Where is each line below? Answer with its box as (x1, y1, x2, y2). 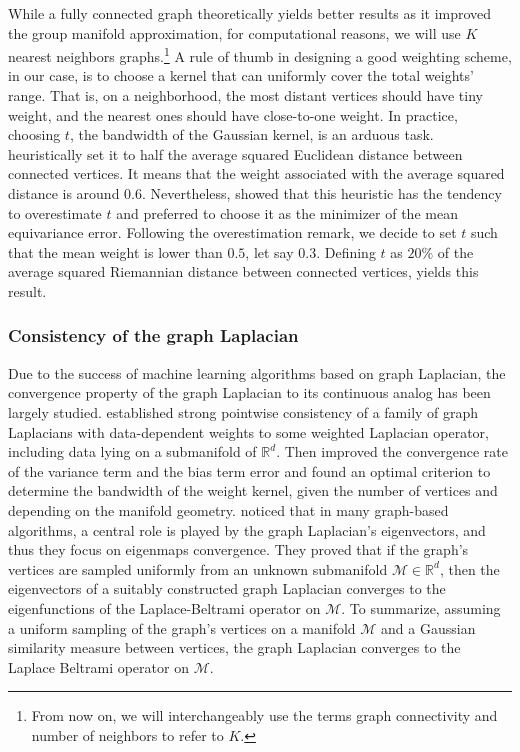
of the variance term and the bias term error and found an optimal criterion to (8, 460, 491, 481)
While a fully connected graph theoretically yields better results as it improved (8, 3, 492, 23)
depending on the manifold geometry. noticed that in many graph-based (8, 499, 449, 520)
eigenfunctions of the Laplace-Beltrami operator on (8, 597, 321, 618)
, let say (245, 241, 294, 262)
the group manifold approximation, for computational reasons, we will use (8, 22, 461, 43)
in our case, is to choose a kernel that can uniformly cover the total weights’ (8, 65, 474, 86)
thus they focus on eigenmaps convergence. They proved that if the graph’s (8, 539, 469, 560)
